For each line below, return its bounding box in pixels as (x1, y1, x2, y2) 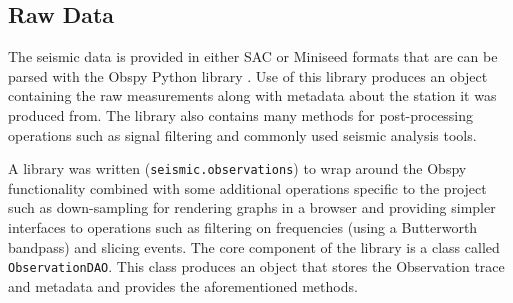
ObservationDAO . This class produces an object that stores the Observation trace (8, 256, 505, 277)
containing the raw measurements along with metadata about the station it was (8, 85, 497, 106)
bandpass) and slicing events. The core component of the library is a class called (8, 236, 500, 257)
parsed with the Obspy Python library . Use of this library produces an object (8, 65, 488, 86)
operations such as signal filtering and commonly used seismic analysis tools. (8, 124, 477, 145)
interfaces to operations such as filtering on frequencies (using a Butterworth (8, 217, 478, 238)
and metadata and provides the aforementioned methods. (8, 275, 358, 296)
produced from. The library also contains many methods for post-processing (8, 104, 474, 125)
